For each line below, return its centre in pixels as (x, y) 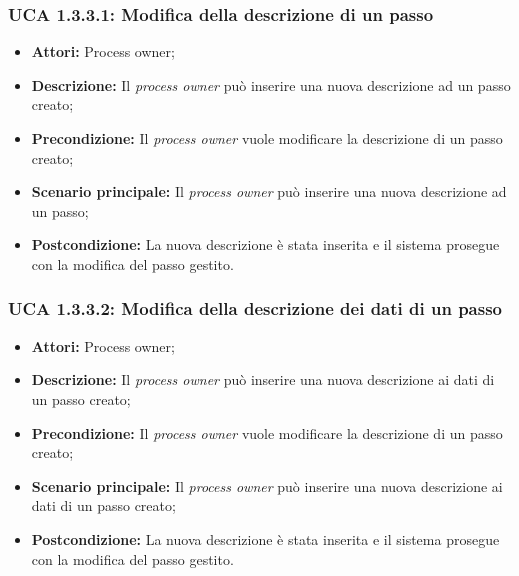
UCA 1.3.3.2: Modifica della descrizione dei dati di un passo (255, 308)
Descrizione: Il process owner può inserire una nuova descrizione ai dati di (263, 379)
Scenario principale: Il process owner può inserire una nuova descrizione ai (267, 485)
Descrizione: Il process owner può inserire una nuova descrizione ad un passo (271, 84)
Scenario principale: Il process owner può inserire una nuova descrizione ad (269, 191)
